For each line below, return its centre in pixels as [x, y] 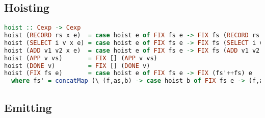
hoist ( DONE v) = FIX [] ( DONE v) [77, 66]
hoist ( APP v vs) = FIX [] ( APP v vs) [81, 58]
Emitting [28, 107]
